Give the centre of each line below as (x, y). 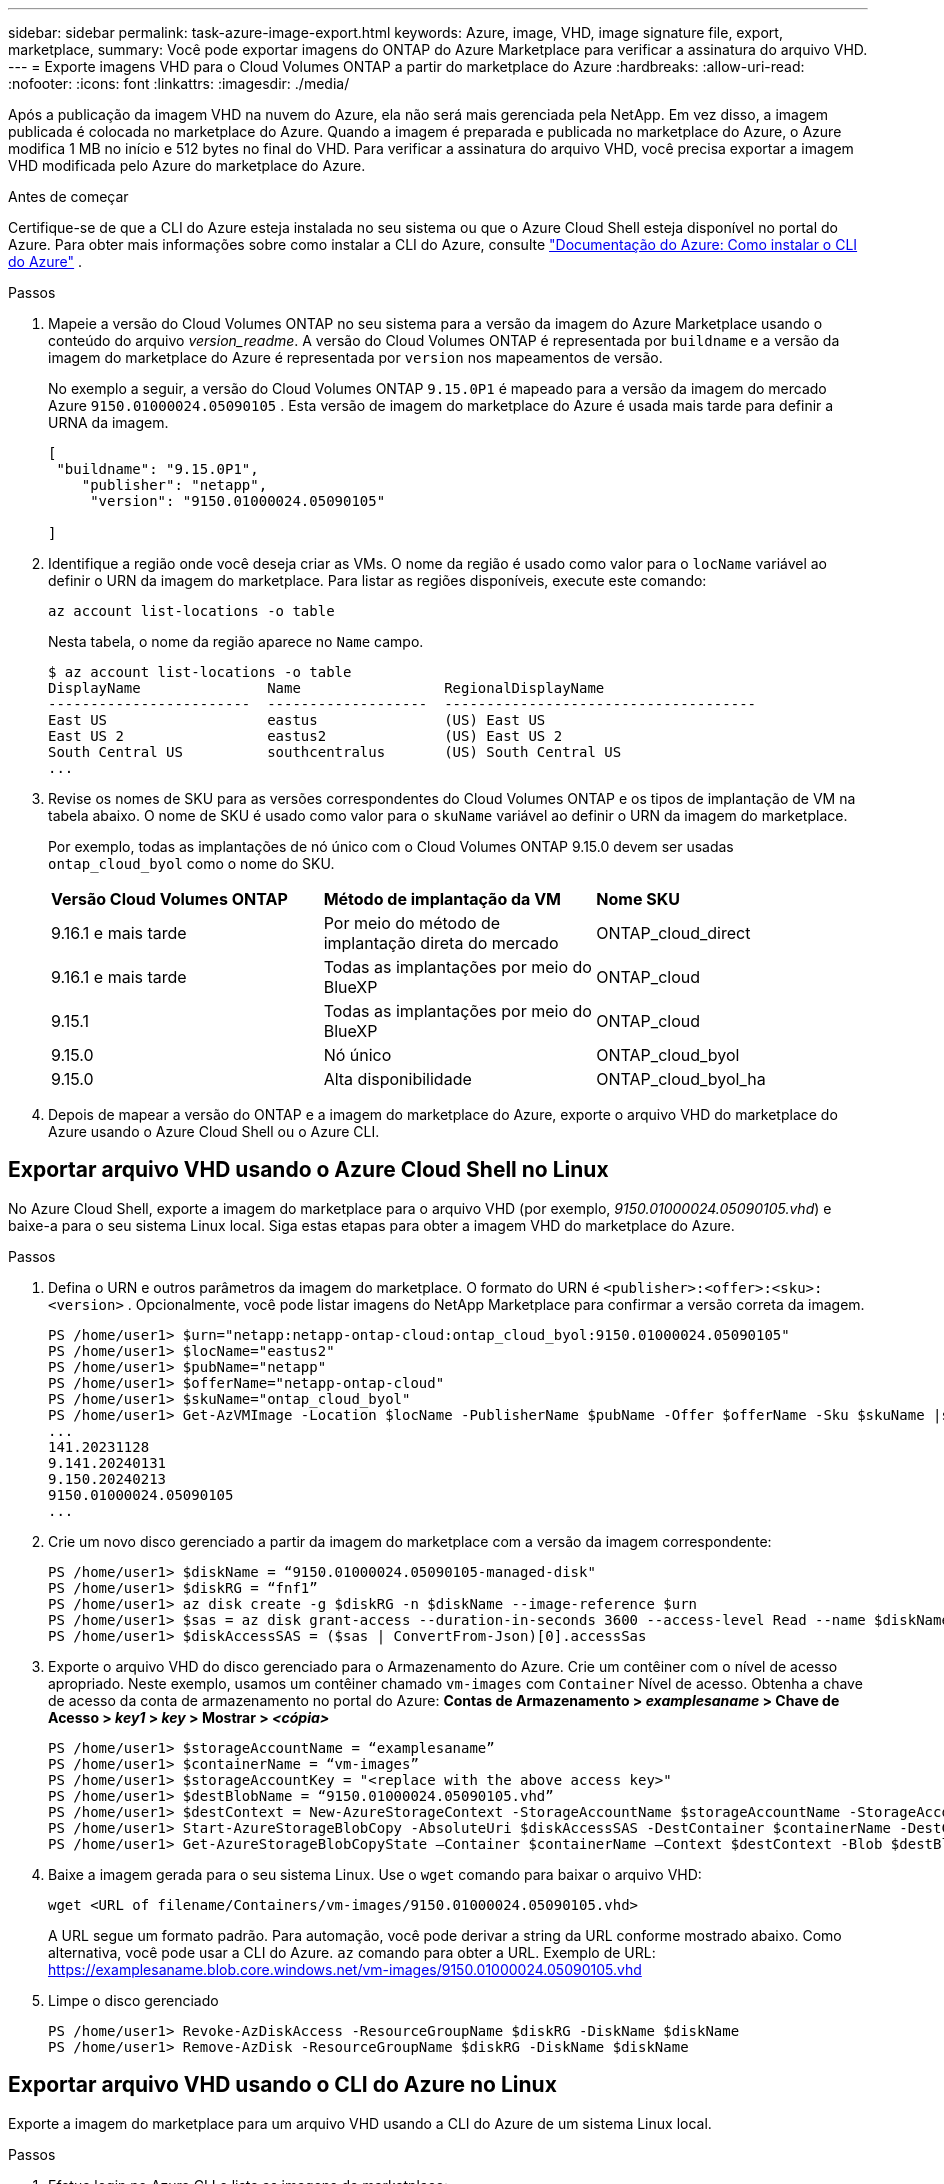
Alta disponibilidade (397, 1079)
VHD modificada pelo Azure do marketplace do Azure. (187, 165)
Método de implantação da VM (442, 899)
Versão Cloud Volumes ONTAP (169, 899)
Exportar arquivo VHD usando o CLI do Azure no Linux (282, 2085)
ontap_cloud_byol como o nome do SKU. (191, 863)
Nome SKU (638, 899)
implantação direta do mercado (441, 943)
